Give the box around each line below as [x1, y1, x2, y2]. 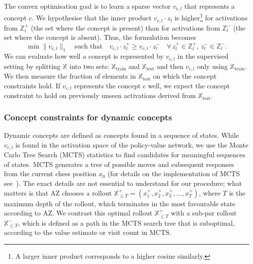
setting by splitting [4, 61, 61, 71]
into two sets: [69, 61, 109, 71]
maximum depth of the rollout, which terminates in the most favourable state [4, 198, 235, 208]
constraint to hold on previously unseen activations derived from [4, 90, 196, 100]
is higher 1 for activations [174, 11, 248, 23]
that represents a [184, 1, 235, 11]
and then [157, 61, 183, 71]
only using [197, 61, 228, 71]
